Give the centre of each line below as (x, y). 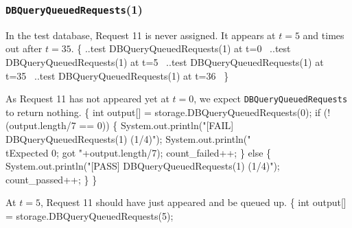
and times (324, 35)
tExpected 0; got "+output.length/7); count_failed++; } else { (139, 152)
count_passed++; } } (51, 179)
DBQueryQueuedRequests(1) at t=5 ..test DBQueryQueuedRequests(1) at (165, 61)
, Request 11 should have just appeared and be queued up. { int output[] (193, 202)
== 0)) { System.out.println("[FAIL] (156, 125)
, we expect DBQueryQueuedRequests (271, 99)
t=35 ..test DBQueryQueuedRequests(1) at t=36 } (117, 75)
